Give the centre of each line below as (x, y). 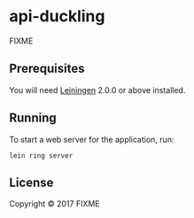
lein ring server (41, 156)
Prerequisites (47, 69)
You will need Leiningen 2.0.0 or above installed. (97, 90)
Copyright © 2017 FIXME (54, 204)
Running (33, 118)
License (31, 182)
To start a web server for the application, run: (92, 139)
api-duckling (57, 16)
